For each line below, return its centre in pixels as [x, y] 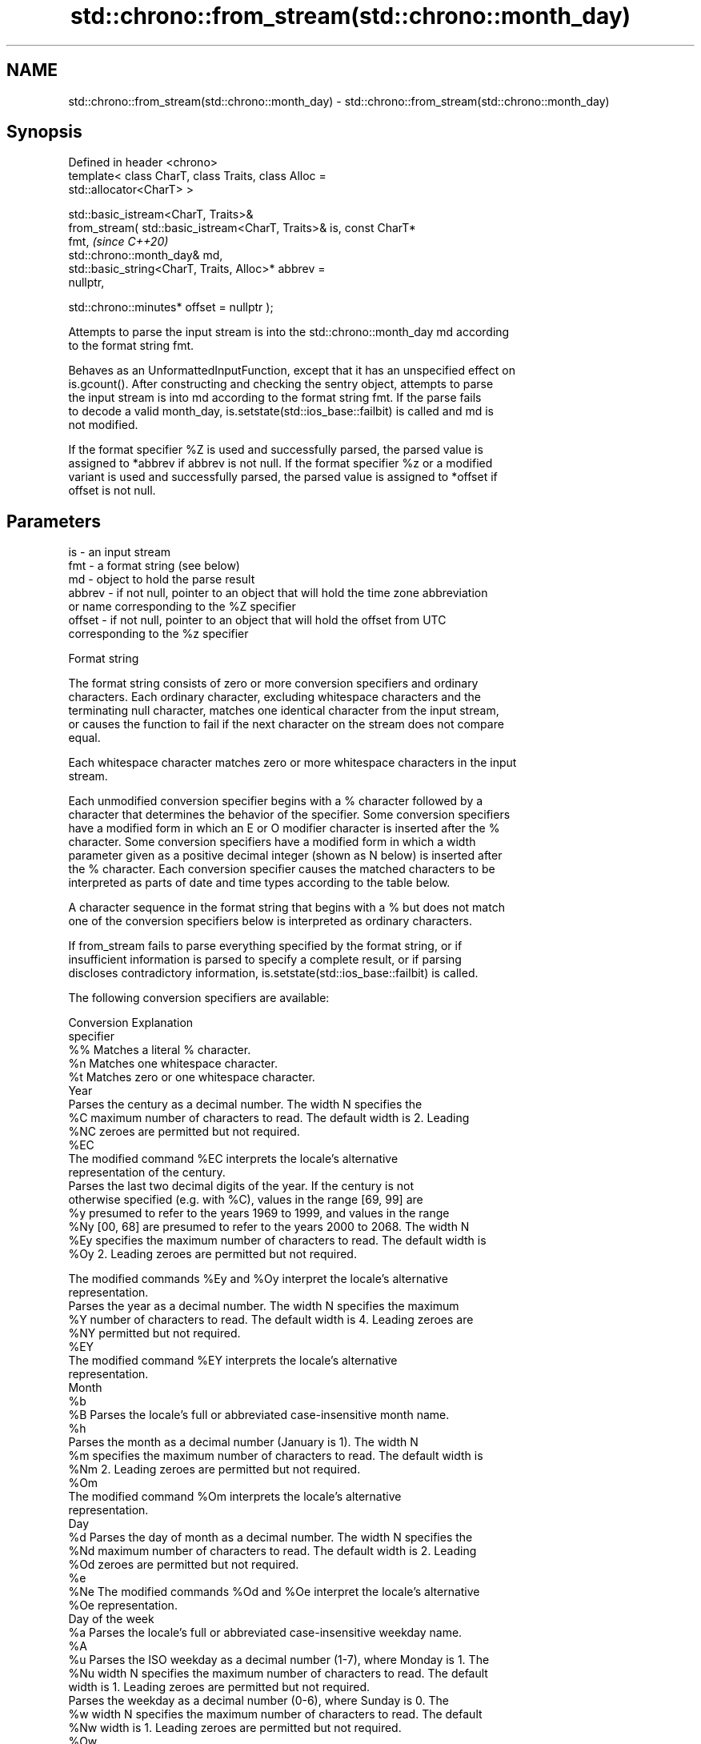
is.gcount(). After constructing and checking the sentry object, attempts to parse [281, 384]
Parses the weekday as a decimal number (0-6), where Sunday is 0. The [258, 1701]
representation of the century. [147, 1173]
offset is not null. [112, 491]
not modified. [103, 425]
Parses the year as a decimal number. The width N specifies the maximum [264, 1306]
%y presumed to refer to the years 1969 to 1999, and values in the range [259, 1213]
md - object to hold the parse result [162, 579]
